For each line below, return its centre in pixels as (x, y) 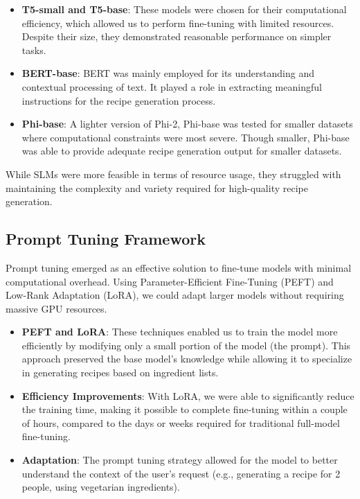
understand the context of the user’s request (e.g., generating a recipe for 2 (181, 473)
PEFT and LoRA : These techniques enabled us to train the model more (180, 332)
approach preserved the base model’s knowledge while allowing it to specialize (187, 359)
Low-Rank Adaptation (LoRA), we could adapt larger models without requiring (175, 295)
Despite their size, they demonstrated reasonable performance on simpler (177, 36)
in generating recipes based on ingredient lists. (120, 373)
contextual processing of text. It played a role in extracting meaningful (172, 86)
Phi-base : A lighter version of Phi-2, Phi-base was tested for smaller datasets (187, 124)
